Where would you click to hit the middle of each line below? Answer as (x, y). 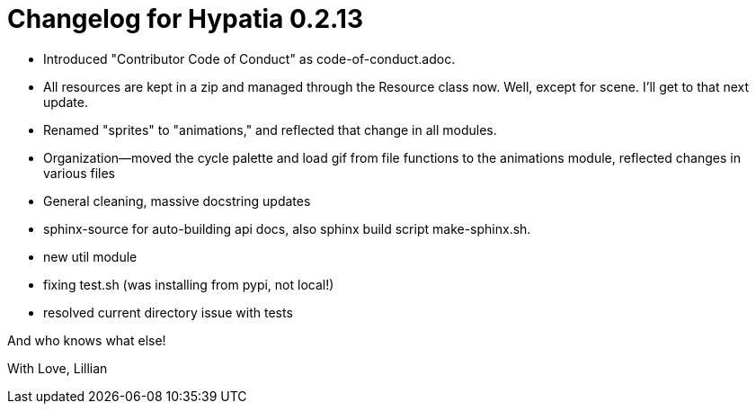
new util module (90, 256)
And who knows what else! (87, 340)
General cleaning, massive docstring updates (177, 201)
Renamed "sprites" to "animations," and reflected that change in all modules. (270, 130)
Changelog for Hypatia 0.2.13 (186, 19)
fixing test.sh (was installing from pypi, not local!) (189, 284)
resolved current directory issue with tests (168, 312)
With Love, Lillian (58, 368)
